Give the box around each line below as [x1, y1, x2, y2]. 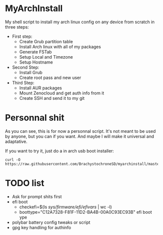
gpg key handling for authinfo [12, 224, 71, 230]
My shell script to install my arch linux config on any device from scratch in [5, 19, 155, 25]
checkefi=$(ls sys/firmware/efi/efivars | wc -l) [19, 204, 113, 210]
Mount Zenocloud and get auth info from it [19, 90, 104, 96]
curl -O [5, 157, 21, 162]
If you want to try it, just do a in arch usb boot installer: [5, 148, 114, 154]
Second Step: [12, 64, 40, 70]
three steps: [5, 24, 29, 30]
